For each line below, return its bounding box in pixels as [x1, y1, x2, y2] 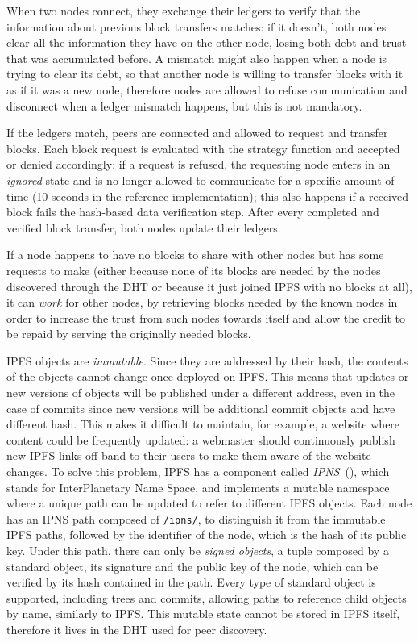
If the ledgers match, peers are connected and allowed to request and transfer [6, 124, 388, 141]
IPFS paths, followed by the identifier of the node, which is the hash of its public [6, 526, 407, 543]
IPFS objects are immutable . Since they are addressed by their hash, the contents [6, 352, 408, 369]
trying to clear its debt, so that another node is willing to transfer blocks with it [6, 65, 404, 82]
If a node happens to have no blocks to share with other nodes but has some [6, 246, 384, 263]
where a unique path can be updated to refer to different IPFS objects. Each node [6, 495, 412, 511]
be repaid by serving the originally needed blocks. [6, 325, 251, 342]
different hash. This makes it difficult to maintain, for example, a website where [6, 415, 400, 432]
